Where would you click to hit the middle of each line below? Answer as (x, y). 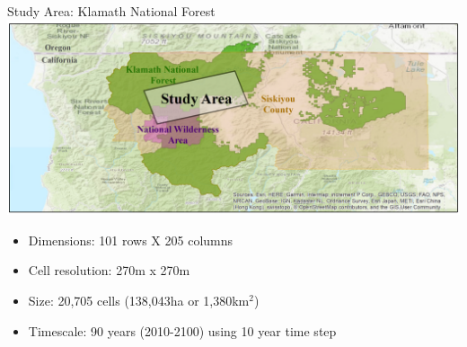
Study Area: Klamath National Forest (111, 11)
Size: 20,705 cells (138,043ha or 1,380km (139, 300)
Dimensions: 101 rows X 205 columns (131, 240)
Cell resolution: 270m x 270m (109, 270)
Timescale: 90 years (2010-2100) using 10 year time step (182, 330)
